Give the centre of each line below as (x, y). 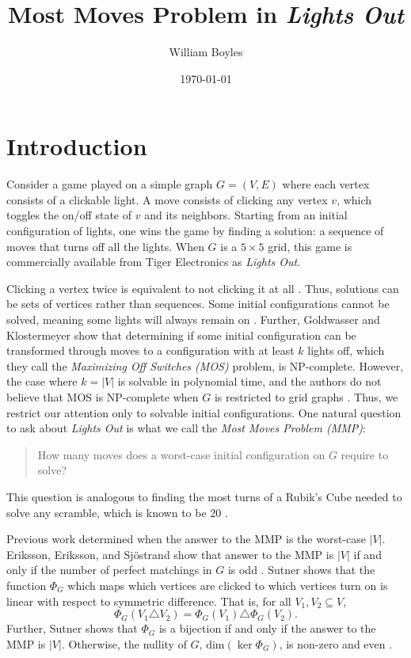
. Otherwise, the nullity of (124, 643)
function (27, 585)
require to (365, 454)
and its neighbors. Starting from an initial (246, 215)
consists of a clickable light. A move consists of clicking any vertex (167, 199)
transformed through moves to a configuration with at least (150, 350)
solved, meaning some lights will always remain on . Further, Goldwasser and (193, 319)
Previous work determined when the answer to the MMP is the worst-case (186, 539)
